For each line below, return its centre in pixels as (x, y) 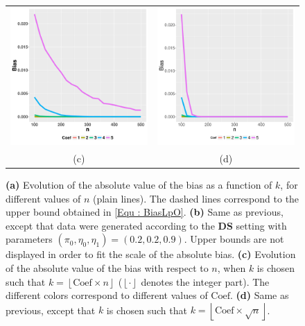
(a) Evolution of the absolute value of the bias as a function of (139, 184)
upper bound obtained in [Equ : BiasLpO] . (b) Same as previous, (145, 212)
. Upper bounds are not (234, 239)
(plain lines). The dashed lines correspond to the (196, 198)
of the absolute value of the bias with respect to (107, 267)
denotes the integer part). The (205, 281)
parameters (29, 239)
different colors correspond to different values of (107, 295)
